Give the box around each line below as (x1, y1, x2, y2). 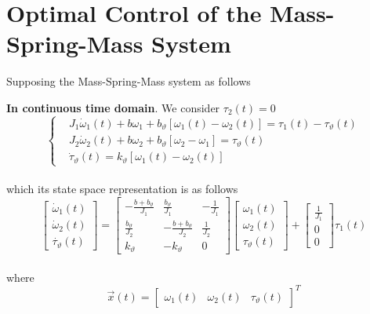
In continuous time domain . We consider (6, 99, 220, 115)
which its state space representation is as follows (6, 181, 238, 197)
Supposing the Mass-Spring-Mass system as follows (6, 73, 251, 89)
